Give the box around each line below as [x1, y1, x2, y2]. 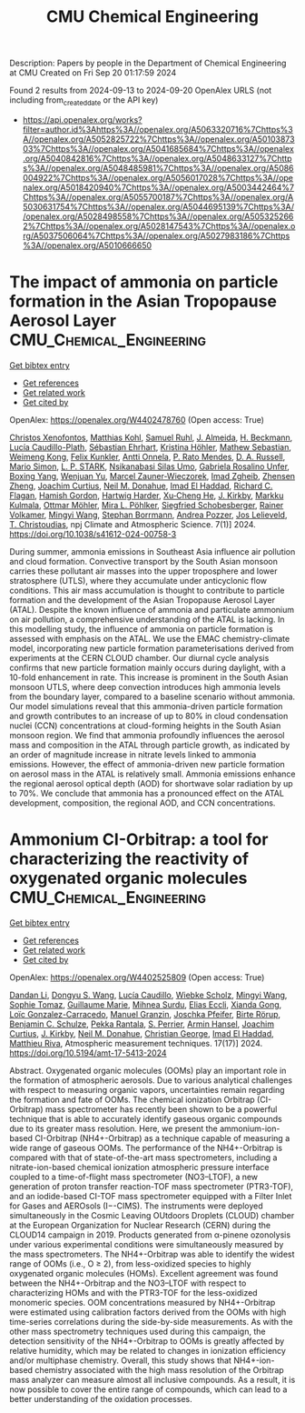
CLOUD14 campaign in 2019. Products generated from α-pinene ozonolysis [9, 1229, 291, 1240]
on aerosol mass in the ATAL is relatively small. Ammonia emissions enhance [9, 768, 296, 779]
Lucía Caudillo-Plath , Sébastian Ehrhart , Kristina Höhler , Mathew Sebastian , [9, 441, 292, 452]
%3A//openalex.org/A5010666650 [22, 239, 152, 251]
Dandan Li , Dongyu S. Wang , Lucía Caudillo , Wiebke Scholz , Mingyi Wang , [9, 989, 288, 1000]
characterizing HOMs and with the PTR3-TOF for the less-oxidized [9, 1287, 258, 1298]
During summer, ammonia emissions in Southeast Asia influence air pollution [9, 546, 296, 556]
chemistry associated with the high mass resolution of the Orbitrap [34, 1364, 284, 1375]
